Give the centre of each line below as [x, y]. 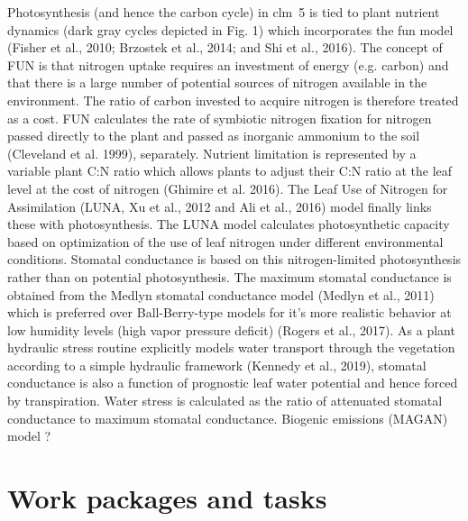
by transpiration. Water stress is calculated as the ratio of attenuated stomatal [225, 401]
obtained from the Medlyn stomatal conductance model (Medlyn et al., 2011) [221, 294]
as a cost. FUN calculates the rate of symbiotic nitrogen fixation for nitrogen [220, 118]
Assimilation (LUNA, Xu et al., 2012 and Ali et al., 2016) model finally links [220, 206]
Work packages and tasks [167, 498]
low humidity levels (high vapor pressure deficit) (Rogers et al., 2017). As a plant [231, 329]
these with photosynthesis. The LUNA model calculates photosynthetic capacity [229, 224]
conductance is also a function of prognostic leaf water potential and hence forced [233, 383]
